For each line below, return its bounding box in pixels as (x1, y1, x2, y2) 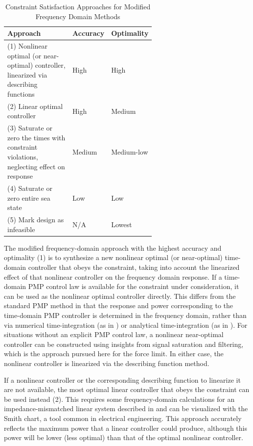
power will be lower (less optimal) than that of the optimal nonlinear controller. (4, 432, 243, 443)
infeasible (7, 224, 35, 234)
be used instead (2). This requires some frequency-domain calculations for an (4, 394, 235, 404)
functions (7, 89, 35, 99)
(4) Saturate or (7, 183, 52, 193)
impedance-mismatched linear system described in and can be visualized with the (4, 403, 248, 414)
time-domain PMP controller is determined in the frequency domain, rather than (4, 310, 247, 320)
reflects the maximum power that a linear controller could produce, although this (4, 422, 248, 433)
